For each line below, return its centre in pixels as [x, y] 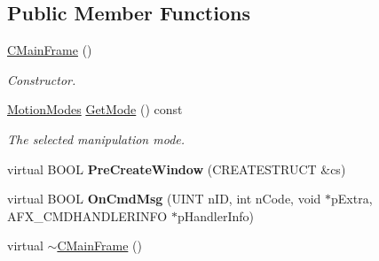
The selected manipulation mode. [96, 138]
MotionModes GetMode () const [95, 109]
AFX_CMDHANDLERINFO [87, 215]
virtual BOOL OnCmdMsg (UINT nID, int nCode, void [164, 199]
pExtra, [352, 199]
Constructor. [42, 79]
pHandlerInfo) [215, 215]
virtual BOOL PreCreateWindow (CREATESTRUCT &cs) [177, 169]
